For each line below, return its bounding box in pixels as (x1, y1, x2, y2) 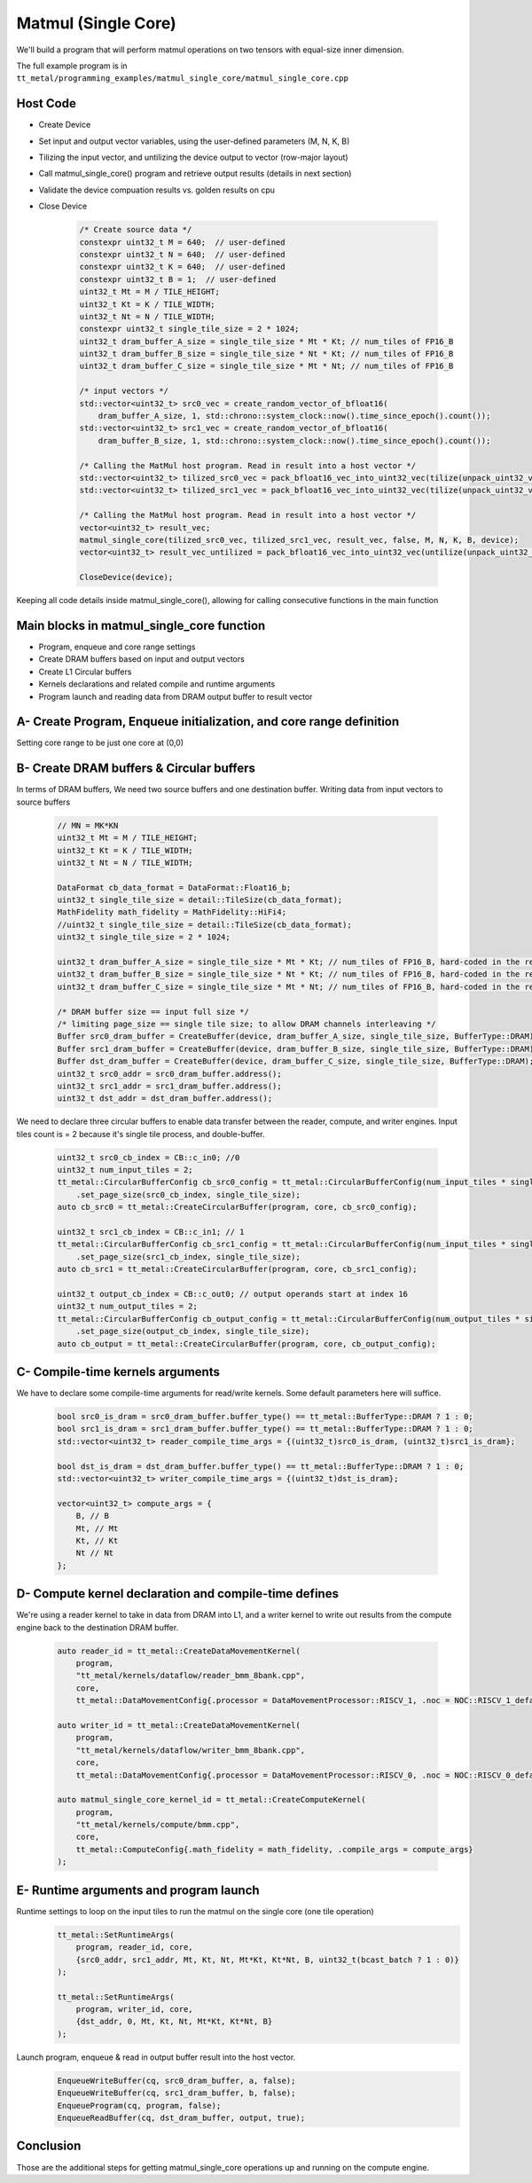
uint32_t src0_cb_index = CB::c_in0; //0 (57, 1152, 240, 1162)
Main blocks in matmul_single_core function (16, 617, 266, 633)
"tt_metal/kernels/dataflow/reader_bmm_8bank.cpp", (75, 1670, 306, 1681)
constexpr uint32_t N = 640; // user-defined (79, 249, 286, 259)
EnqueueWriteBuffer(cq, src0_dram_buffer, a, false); (57, 2076, 296, 2085)
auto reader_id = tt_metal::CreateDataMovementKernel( (57, 1645, 301, 1656)
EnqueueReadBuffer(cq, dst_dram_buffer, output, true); (57, 2113, 306, 2123)
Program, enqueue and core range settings (38, 641, 196, 652)
